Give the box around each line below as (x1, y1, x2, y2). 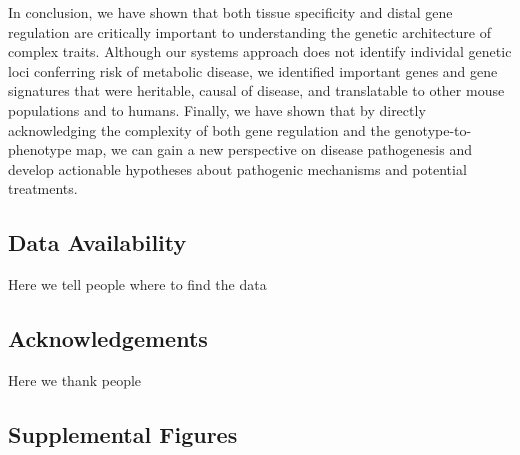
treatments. (8, 178, 78, 199)
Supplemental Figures (8, 418, 238, 449)
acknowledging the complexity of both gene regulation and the (8, 119, 390, 140)
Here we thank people (8, 369, 142, 390)
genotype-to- (394, 119, 472, 140)
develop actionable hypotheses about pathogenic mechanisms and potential (8, 158, 467, 179)
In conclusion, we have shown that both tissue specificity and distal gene (8, 2, 453, 22)
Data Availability (8, 227, 187, 258)
